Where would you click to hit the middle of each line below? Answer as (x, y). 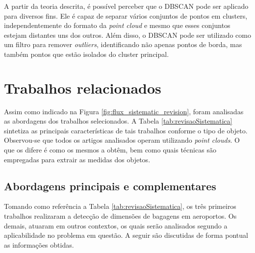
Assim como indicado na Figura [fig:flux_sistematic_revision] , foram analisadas (124, 111)
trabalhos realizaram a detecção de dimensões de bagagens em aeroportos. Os (120, 216)
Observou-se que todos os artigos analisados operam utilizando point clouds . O (122, 140)
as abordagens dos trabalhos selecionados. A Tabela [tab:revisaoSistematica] (118, 121)
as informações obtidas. (39, 244)
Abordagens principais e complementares (110, 186)
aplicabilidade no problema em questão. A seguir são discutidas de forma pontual (126, 235)
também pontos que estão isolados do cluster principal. (87, 54)
